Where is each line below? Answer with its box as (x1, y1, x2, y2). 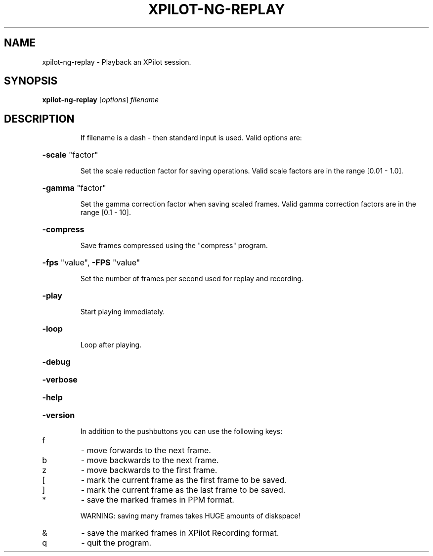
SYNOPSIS (4, 75, 58, 87)
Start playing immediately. (80, 307, 165, 316)
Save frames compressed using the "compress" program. (80, 241, 268, 250)
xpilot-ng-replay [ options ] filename (42, 95, 159, 104)
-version (42, 410, 75, 421)
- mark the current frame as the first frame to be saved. (81, 475, 287, 485)
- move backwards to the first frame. (81, 465, 217, 475)
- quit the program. (81, 538, 152, 548)
